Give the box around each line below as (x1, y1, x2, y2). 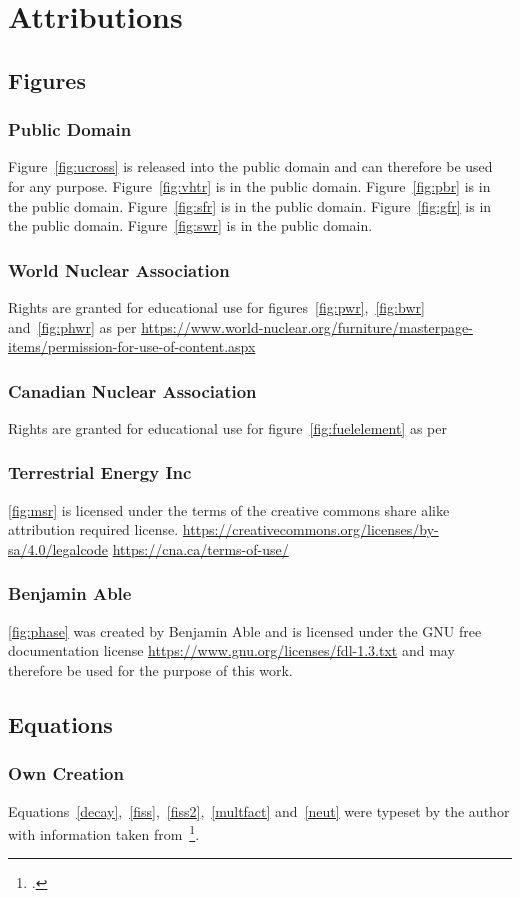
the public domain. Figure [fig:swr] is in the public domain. (8, 215, 373, 236)
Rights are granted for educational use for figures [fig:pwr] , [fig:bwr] (8, 296, 425, 317)
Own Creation (8, 761, 124, 786)
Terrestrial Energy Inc (8, 460, 192, 485)
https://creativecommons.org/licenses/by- (182, 519, 439, 540)
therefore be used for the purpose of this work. (8, 659, 293, 680)
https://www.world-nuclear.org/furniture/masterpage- (141, 316, 473, 337)
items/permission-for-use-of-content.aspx (8, 336, 256, 357)
